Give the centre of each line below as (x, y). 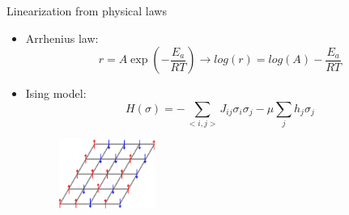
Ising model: (56, 93)
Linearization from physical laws (87, 11)
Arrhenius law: (62, 38)
